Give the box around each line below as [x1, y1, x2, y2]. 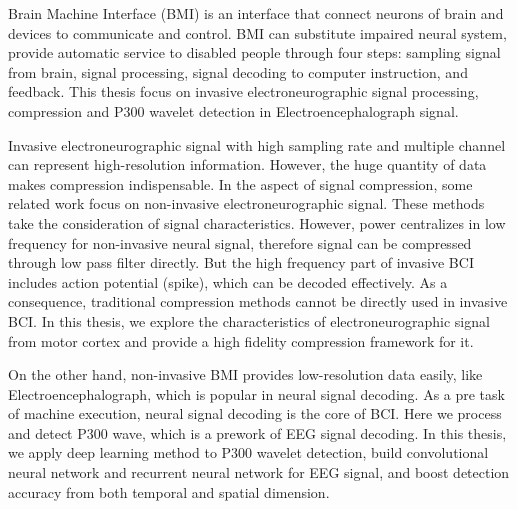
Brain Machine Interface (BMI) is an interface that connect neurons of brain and [8, 3, 504, 23]
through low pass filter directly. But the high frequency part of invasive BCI [8, 252, 474, 273]
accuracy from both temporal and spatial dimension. [8, 481, 330, 502]
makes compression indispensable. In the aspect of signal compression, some [8, 173, 473, 194]
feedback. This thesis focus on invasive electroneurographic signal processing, [8, 81, 479, 102]
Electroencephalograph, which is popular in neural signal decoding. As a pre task [8, 383, 505, 404]
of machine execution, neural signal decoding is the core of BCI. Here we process [8, 403, 502, 424]
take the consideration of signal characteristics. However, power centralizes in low [8, 212, 506, 233]
